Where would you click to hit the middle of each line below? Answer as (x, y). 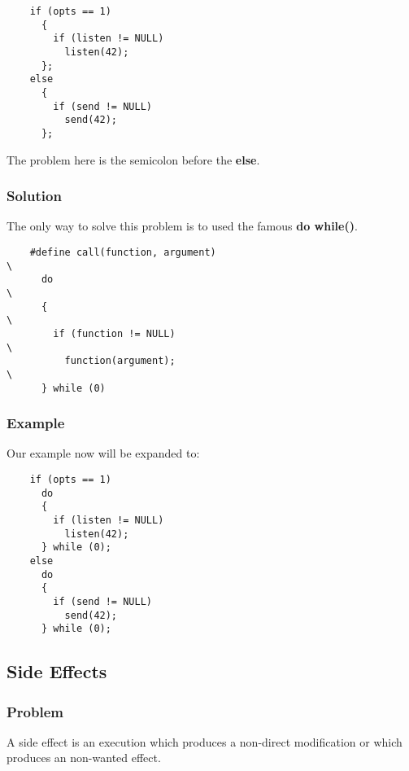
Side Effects (57, 671)
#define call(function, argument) (123, 252)
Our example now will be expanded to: (103, 453)
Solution (34, 196)
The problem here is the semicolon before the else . (133, 159)
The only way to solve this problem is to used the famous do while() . (182, 226)
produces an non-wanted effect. (84, 758)
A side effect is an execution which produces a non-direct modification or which (204, 741)
